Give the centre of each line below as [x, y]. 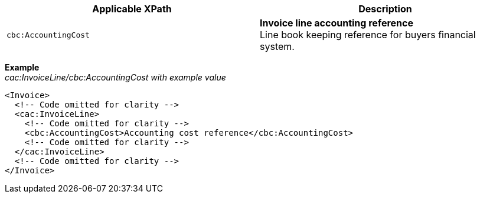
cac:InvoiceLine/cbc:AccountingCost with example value [115, 77]
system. [277, 46]
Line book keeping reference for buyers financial [368, 35]
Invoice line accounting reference [337, 23]
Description [385, 9]
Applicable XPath [132, 9]
